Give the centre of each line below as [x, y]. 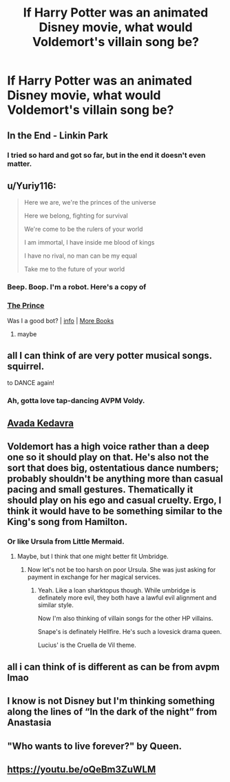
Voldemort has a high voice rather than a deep [108, 447]
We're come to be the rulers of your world [83, 229]
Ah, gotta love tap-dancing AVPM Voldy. [76, 401]
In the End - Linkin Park [58, 135]
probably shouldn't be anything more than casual [115, 479]
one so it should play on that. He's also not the [108, 457]
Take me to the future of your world [74, 269]
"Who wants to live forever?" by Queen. [95, 746]
